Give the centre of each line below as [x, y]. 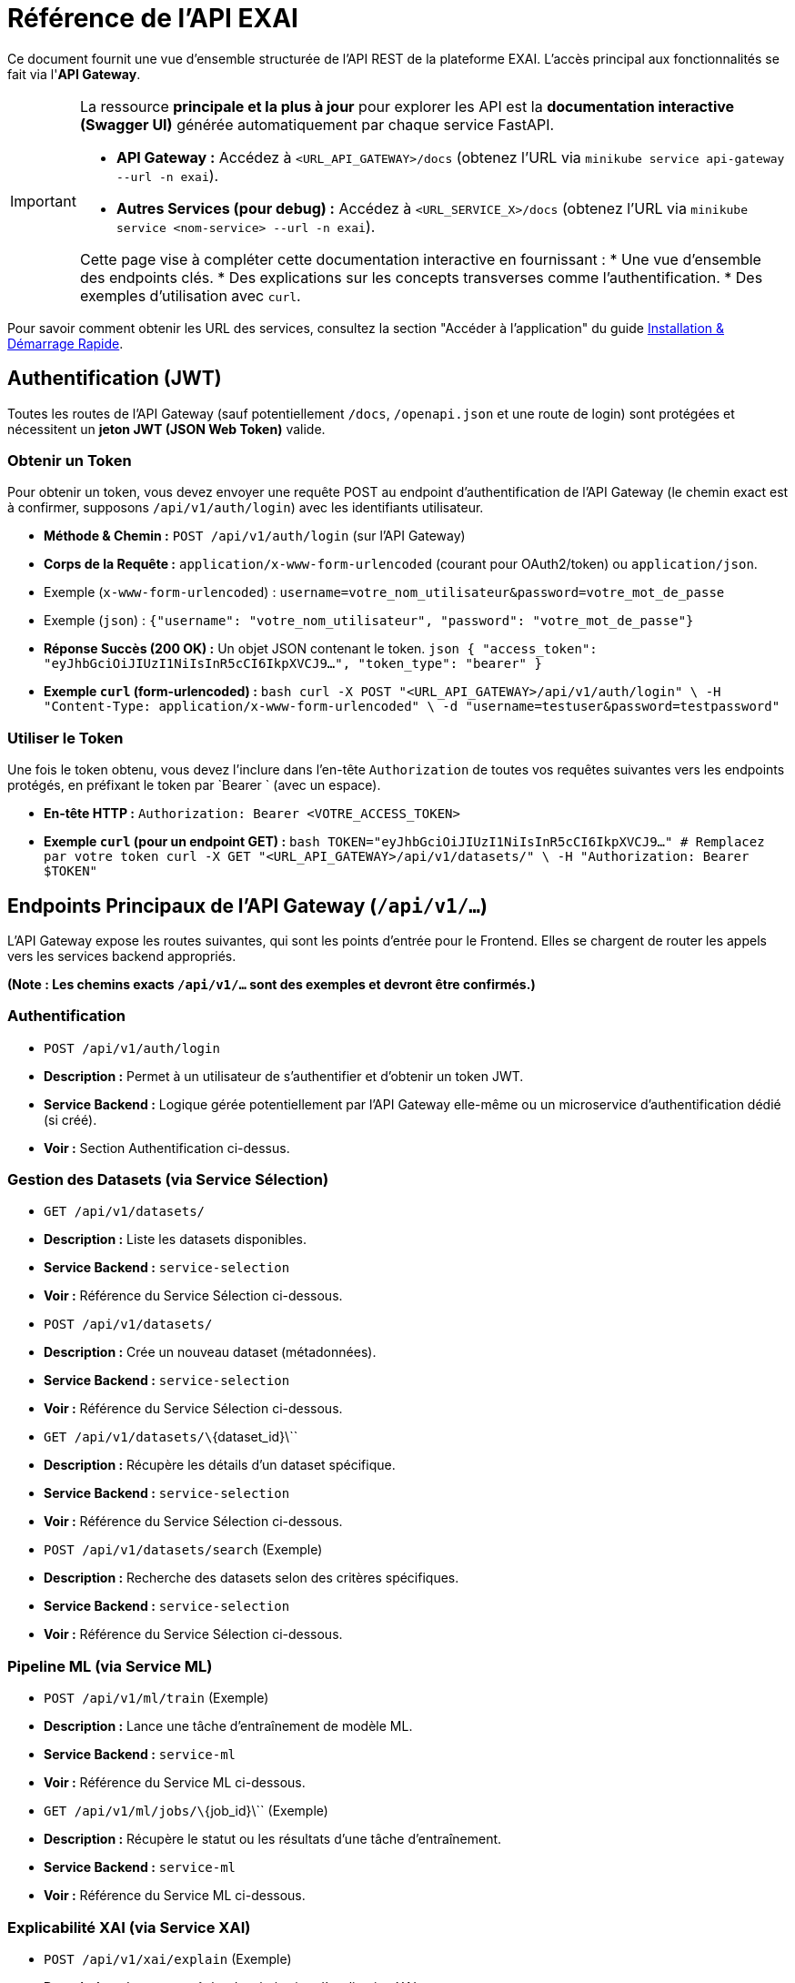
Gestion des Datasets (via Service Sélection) [168, 1180]
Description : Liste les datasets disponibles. [175, 1239]
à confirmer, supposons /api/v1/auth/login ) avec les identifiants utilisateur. [246, 508]
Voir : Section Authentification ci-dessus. [167, 1148]
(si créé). [70, 1119]
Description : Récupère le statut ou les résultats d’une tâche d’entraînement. [273, 1839]
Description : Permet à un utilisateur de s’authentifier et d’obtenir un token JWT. [284, 1076]
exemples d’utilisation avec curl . [190, 295]
